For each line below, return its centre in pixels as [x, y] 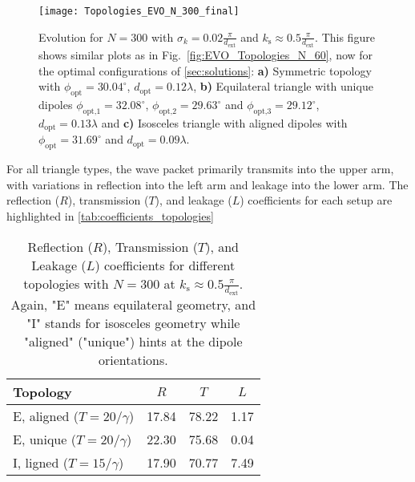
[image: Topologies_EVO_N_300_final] [139, 11]
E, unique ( [44, 439]
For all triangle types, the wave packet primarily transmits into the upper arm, [200, 169]
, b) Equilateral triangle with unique [283, 86]
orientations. [133, 359]
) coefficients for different [165, 265]
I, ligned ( [40, 462]
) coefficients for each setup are [316, 200]
